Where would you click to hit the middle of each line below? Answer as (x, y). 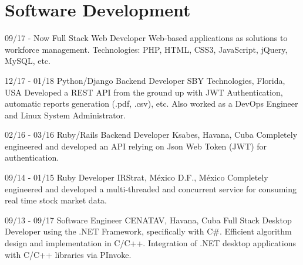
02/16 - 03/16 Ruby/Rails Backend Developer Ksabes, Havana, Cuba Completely (151, 135)
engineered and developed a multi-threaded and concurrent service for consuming (151, 188)
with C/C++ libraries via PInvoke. (68, 254)
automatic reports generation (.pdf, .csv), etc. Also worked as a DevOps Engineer (151, 103)
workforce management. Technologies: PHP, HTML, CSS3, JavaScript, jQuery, (146, 49)
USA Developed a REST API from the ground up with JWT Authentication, (144, 92)
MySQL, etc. (28, 61)
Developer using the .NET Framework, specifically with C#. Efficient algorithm (148, 231)
